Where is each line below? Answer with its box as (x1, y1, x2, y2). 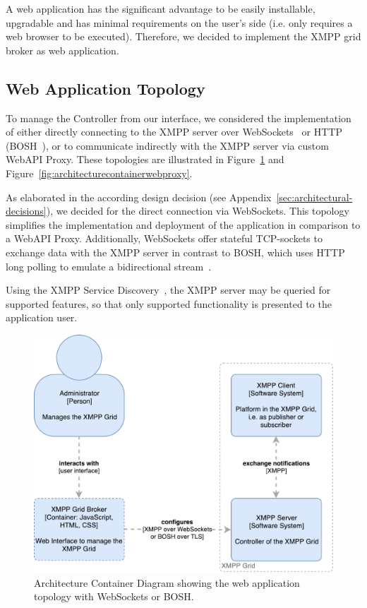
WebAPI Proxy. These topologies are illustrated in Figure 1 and (6, 152, 284, 167)
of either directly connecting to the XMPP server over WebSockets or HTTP (6, 124, 342, 139)
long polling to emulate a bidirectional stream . (6, 258, 212, 273)
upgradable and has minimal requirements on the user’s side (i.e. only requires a (6, 15, 353, 30)
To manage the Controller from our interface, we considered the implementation (6, 110, 351, 125)
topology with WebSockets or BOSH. (34, 589, 194, 604)
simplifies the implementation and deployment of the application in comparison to (6, 217, 361, 232)
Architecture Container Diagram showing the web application (34, 575, 300, 590)
